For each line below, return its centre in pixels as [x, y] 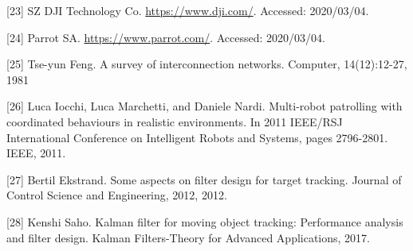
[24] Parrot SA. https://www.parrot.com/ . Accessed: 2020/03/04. [166, 37]
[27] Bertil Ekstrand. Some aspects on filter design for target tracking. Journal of [204, 179]
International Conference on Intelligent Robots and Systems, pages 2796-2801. [197, 137]
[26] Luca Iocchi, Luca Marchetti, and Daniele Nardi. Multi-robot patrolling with [205, 106]
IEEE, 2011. [36, 153]
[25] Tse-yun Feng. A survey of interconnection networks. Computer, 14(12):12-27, [207, 64]
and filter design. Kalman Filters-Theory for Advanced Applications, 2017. [189, 237]
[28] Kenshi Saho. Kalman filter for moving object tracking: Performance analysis [205, 221]
